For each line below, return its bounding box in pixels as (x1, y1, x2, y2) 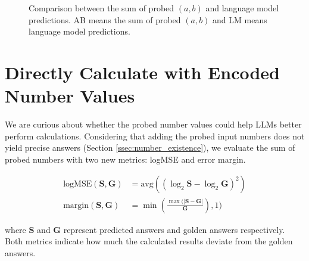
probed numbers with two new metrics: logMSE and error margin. (5, 153, 246, 165)
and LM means (213, 13, 267, 26)
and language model (205, 2, 279, 14)
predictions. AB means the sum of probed (29, 13, 181, 26)
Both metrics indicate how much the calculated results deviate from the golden (5, 235, 293, 247)
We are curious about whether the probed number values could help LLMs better (5, 118, 302, 130)
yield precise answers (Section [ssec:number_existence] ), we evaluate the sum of (5, 141, 295, 154)
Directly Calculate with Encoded (5, 60, 280, 84)
